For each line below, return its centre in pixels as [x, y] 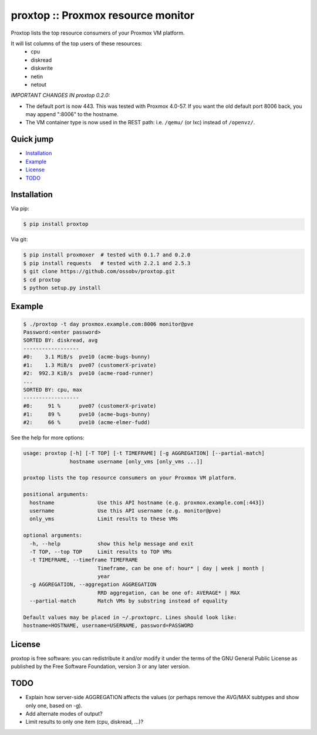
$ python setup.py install [62, 288]
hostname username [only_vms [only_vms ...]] [136, 461]
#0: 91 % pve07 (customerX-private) [90, 406]
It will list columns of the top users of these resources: [76, 43]
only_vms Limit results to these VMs [104, 519]
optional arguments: [53, 536]
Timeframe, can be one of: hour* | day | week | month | [181, 568]
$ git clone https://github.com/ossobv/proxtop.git [99, 272]
